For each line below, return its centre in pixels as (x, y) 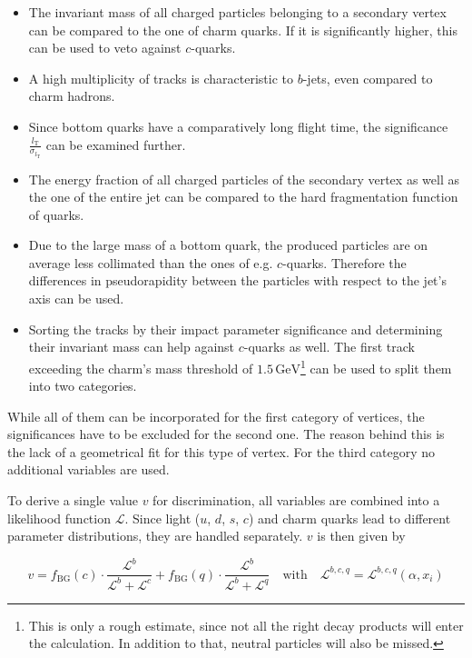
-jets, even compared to (368, 78)
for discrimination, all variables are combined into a (296, 500)
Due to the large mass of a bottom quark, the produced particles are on (228, 245)
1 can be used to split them (376, 366)
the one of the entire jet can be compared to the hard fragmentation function (243, 197)
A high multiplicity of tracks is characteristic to (161, 78)
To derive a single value (73, 500)
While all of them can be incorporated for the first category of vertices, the (216, 416)
